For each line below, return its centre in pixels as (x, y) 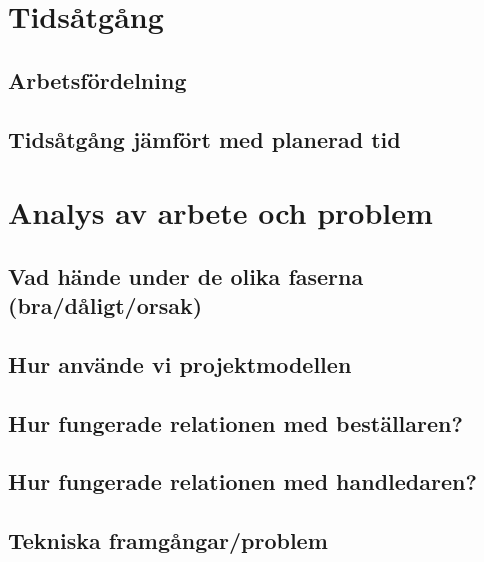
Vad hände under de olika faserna (186, 275)
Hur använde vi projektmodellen (180, 363)
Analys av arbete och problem (220, 212)
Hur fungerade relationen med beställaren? (235, 422)
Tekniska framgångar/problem (168, 540)
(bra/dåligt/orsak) (105, 305)
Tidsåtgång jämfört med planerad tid (204, 138)
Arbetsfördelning (97, 79)
